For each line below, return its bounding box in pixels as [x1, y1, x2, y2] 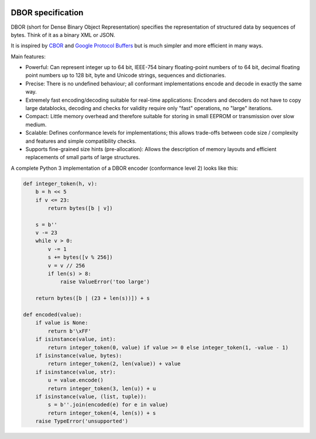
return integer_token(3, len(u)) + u [47, 385, 156, 392]
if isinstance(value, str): [35, 369, 116, 375]
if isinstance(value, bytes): [35, 352, 122, 359]
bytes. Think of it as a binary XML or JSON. [11, 31, 115, 38]
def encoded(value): [23, 311, 82, 318]
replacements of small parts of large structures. [25, 154, 140, 161]
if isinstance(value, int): [35, 336, 116, 342]
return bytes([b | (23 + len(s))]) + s [35, 295, 150, 301]
